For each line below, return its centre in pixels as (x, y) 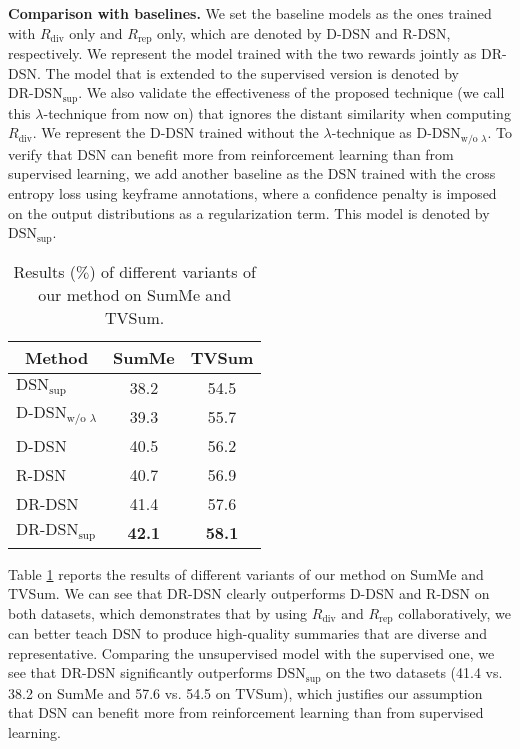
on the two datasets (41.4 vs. (414, 672)
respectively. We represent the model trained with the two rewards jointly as (242, 53)
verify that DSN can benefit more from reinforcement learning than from (231, 153)
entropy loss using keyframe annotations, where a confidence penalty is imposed (252, 192)
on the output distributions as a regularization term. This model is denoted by (249, 212)
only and (96, 32)
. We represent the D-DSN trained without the (175, 132)
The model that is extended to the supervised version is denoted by (252, 72)
